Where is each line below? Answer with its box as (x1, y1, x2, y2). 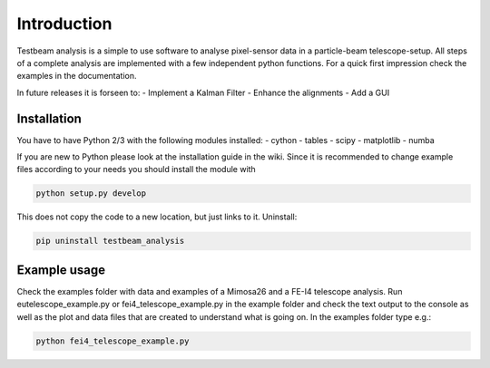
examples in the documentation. (16, 71, 137, 82)
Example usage (16, 262, 106, 277)
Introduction (16, 14, 113, 34)
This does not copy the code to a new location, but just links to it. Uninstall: (16, 211, 298, 222)
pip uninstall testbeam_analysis (35, 236, 185, 247)
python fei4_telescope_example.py (35, 335, 190, 346)
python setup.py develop (35, 189, 147, 199)
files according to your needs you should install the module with (16, 164, 256, 175)
